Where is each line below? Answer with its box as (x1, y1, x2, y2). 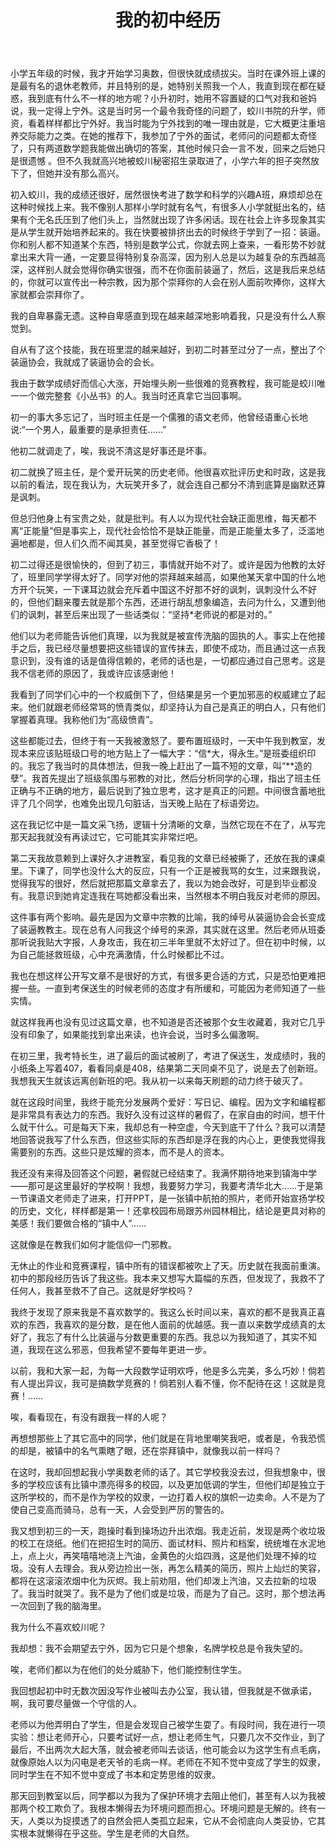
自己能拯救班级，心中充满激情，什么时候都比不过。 (18, 949, 230, 961)
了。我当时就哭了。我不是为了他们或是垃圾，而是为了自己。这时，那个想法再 (10, 1587, 326, 1600)
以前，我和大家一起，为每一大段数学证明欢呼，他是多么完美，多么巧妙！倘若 (10, 1365, 326, 1377)
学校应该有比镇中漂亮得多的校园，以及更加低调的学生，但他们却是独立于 (27, 1479, 326, 1491)
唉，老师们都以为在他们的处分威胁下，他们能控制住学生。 (10, 1664, 247, 1676)
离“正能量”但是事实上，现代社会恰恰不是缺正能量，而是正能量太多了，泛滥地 (10, 525, 325, 537)
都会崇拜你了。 (27, 289, 90, 301)
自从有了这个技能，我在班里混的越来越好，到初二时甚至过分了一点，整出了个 (10, 344, 326, 356)
